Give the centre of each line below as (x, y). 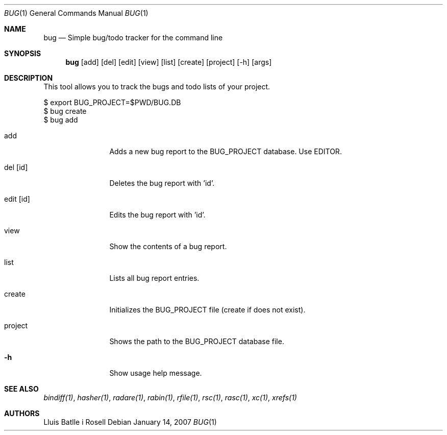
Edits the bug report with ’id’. (157, 215)
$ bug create (65, 111)
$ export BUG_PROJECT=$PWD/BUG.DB (112, 102)
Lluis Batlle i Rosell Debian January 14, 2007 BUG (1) (130, 422)
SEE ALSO (21, 389)
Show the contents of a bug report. (168, 246)
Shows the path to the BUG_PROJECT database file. (197, 341)
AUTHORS (22, 413)
